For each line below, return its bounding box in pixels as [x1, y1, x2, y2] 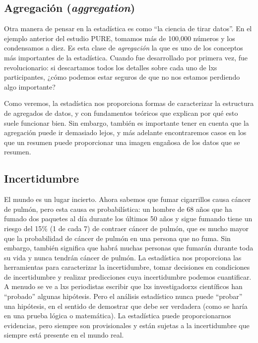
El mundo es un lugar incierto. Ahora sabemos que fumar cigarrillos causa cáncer [4, 194, 251, 204]
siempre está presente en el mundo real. [4, 330, 124, 340]
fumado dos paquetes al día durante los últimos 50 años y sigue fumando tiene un [4, 213, 253, 224]
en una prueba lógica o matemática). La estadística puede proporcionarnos [4, 310, 231, 321]
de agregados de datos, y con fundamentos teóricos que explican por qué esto [4, 107, 238, 118]
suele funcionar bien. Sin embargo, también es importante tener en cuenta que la [4, 117, 249, 128]
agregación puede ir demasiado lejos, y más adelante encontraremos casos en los [4, 127, 247, 138]
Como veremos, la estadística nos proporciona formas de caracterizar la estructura [4, 98, 254, 108]
